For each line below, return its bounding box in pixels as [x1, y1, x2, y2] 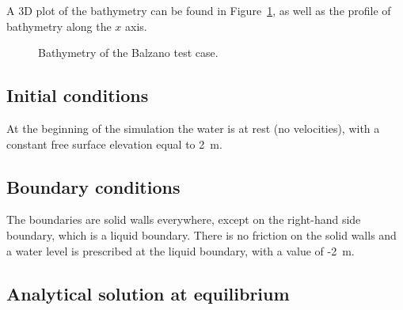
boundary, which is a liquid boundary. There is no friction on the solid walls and [6, 226, 397, 243]
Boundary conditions [6, 174, 181, 198]
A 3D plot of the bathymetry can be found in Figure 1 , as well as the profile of [6, 2, 391, 18]
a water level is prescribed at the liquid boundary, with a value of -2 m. [6, 242, 355, 259]
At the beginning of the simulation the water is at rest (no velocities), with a [6, 119, 380, 136]
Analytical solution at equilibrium [6, 281, 290, 305]
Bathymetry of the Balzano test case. [38, 44, 219, 61]
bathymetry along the [6, 17, 112, 34]
